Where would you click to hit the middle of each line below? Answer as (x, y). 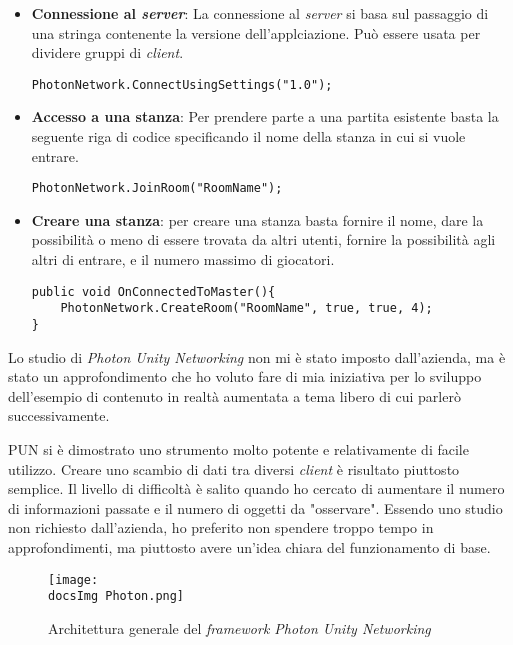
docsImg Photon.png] (116, 596)
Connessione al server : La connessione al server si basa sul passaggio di (260, 13)
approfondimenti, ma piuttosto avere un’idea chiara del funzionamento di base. (249, 546)
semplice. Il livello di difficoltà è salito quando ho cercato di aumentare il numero (256, 488)
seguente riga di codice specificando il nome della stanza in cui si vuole (248, 136)
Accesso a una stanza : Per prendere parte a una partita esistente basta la (265, 116)
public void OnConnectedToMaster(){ (153, 291)
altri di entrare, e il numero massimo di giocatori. (183, 259)
